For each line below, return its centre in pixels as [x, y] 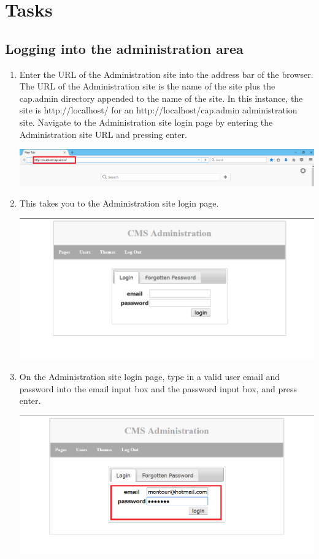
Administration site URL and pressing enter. [103, 134]
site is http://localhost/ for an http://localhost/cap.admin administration [158, 110]
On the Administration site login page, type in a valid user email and [150, 377]
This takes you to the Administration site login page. [119, 203]
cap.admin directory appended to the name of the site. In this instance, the [161, 98]
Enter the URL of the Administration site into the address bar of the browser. [166, 74]
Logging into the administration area [124, 48]
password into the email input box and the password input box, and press [158, 388]
